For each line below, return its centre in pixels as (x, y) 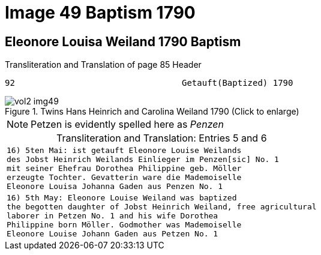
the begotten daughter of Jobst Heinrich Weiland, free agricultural (162, 207)
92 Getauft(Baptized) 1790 (149, 83)
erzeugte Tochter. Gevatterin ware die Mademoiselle (124, 178)
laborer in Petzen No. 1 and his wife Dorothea (112, 216)
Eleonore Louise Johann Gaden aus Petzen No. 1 (112, 234)
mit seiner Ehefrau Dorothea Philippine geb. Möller (124, 169)
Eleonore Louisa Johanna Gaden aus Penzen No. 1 (115, 187)
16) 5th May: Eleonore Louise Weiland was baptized (122, 198)
